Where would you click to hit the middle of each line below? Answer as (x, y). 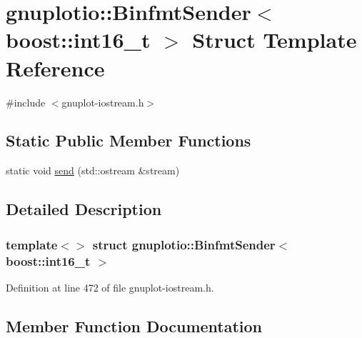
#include (26, 102)
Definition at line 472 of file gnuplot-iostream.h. (110, 287)
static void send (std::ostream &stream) (93, 170)
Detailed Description (84, 209)
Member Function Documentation (134, 325)
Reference (55, 68)
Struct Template (275, 40)
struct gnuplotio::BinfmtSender (184, 244)
